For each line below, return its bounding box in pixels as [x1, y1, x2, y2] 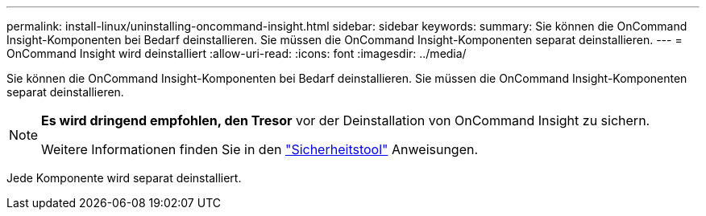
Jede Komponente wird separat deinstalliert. [6, 171, 242, 185]
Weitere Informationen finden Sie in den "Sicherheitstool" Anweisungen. [41, 141, 479, 157]
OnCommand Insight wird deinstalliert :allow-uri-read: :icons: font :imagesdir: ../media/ [6, 47, 467, 60]
